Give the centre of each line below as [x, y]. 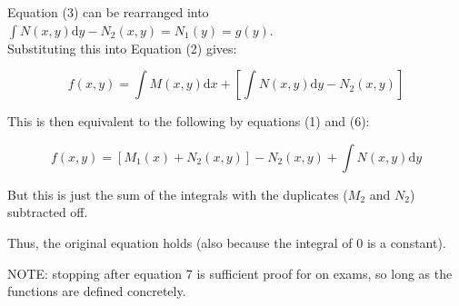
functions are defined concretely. [97, 291]
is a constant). [406, 242]
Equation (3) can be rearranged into [108, 12]
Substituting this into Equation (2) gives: [122, 48]
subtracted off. [48, 212]
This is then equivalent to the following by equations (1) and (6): [189, 121]
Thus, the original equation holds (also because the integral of [180, 242]
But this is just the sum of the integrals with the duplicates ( [178, 194]
